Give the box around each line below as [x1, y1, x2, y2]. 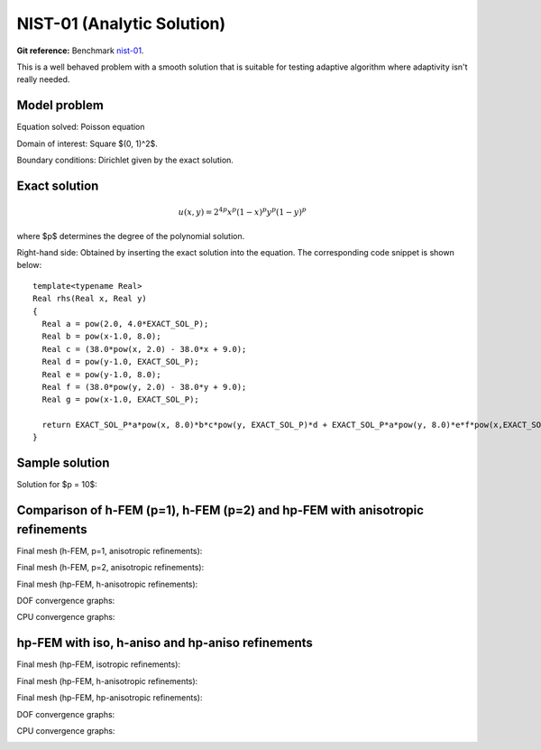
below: [16, 260, 42, 271]
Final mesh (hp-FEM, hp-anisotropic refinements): [16, 692, 203, 703]
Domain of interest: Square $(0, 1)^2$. [16, 138, 158, 149]
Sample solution [16, 456, 110, 471]
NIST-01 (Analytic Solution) [16, 14, 226, 33]
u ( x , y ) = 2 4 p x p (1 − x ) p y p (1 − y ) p [178, 206, 307, 218]
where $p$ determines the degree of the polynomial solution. [16, 230, 245, 241]
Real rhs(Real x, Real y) [32, 293, 148, 304]
